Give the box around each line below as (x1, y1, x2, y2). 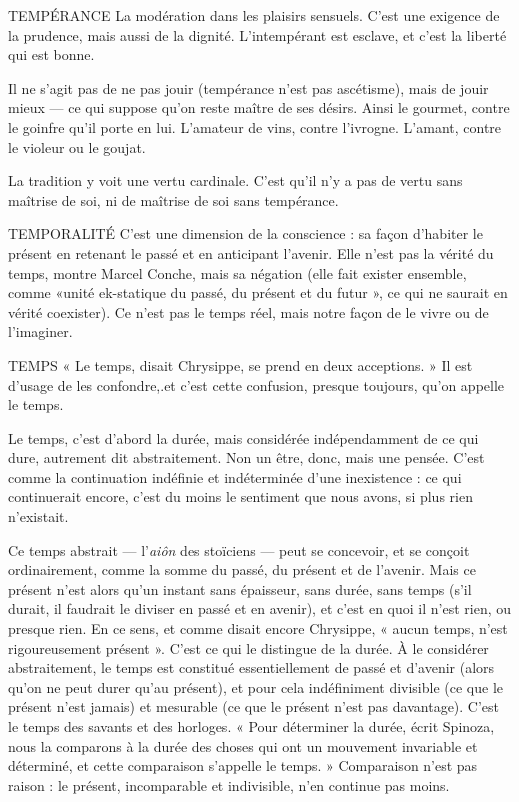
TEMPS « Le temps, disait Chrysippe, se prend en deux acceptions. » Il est (8, 354, 473, 375)
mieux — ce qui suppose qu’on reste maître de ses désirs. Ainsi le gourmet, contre (8, 97, 510, 118)
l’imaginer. (8, 321, 73, 342)
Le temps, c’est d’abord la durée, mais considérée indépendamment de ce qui (8, 427, 479, 448)
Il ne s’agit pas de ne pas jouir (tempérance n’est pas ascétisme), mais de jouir (8, 77, 489, 98)
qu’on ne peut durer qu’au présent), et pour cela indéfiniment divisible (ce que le (8, 676, 504, 697)
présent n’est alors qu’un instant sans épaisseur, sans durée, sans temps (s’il (8, 578, 472, 599)
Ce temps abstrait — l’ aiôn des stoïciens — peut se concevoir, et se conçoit (8, 539, 470, 560)
